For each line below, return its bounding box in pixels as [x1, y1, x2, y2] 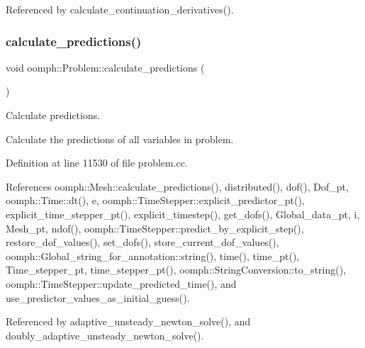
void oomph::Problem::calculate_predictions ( [6, 60, 205, 74]
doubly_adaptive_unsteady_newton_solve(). [6, 327, 204, 342]
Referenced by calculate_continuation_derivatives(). [6, 2, 234, 16]
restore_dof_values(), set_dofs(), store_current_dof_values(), [6, 235, 279, 249]
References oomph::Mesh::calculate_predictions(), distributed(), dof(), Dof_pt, [6, 179, 349, 193]
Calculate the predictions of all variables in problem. [6, 131, 234, 146]
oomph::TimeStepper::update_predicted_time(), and [6, 276, 237, 291]
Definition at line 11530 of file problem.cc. [6, 155, 188, 170]
